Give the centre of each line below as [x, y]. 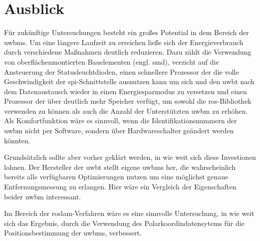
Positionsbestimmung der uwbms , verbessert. [73, 233]
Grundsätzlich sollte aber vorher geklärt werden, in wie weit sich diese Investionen [130, 157]
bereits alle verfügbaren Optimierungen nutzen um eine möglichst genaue [116, 177]
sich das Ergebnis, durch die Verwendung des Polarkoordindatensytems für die [124, 223]
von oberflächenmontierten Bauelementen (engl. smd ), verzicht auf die [111, 61]
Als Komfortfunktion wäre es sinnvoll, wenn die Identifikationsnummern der [120, 120]
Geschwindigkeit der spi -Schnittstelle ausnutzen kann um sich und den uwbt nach [129, 81]
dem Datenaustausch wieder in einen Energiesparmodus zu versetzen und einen [126, 91]
